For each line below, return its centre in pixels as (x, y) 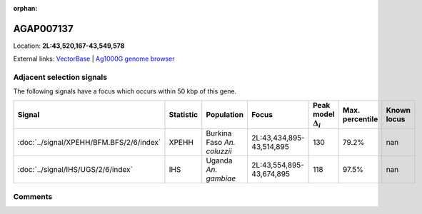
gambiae (221, 178)
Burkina (219, 133)
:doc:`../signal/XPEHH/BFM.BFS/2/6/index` (89, 143)
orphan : (25, 8)
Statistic (184, 115)
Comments (33, 196)
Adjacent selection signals (60, 77)
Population (225, 115)
